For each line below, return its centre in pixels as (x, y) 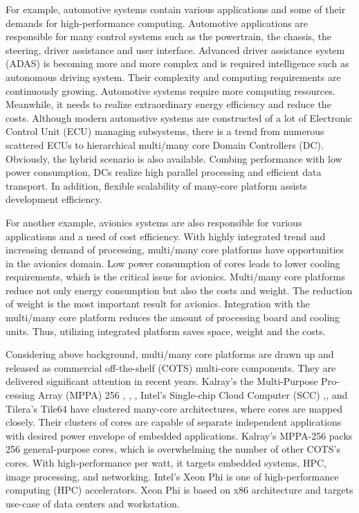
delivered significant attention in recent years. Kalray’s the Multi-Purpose (162, 381)
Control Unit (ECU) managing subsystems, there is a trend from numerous (165, 131)
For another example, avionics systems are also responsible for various (154, 222)
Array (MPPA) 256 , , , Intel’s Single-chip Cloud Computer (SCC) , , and (193, 395)
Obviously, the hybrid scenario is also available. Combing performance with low (174, 158)
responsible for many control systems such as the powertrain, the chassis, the (169, 36)
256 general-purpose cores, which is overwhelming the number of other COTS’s (173, 449)
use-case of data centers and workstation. (93, 503)
